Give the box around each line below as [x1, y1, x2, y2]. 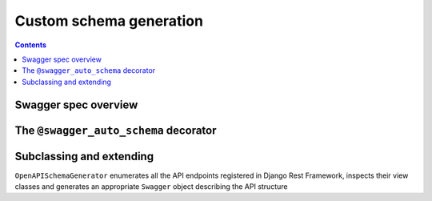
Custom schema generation [14, 12, 204, 30]
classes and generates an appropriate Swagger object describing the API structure [14, 182, 288, 191]
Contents [14, 40, 47, 50]
